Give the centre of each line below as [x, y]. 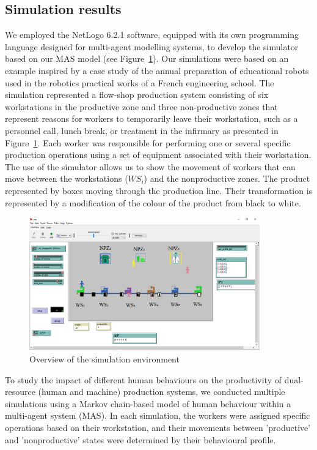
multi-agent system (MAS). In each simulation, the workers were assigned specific [158, 415]
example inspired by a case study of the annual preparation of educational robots [157, 70]
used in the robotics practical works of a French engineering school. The [140, 82]
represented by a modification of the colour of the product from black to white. [153, 202]
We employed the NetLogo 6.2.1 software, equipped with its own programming [152, 35]
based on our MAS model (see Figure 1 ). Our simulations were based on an [147, 58]
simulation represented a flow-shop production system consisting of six [137, 95]
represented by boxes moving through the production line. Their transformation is [159, 190]
